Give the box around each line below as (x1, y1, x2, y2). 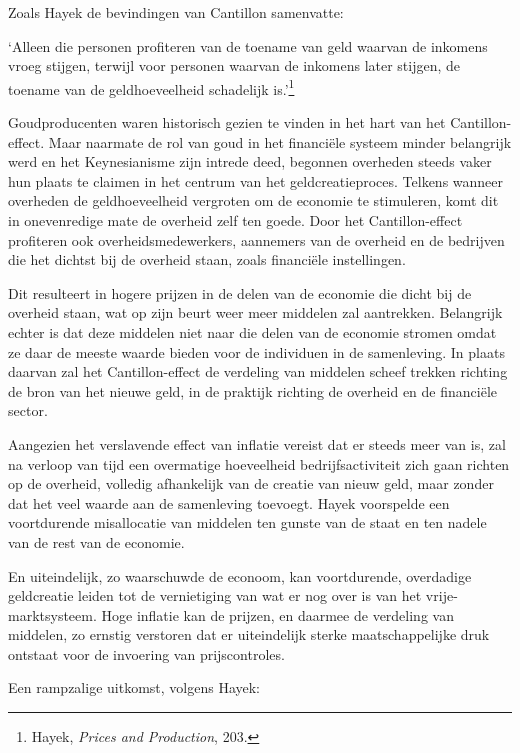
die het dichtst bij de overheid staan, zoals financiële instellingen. (8, 249, 406, 270)
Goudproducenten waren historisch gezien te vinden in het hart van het (8, 112, 446, 133)
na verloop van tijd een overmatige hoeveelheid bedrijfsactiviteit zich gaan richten (8, 453, 510, 474)
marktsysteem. (8, 604, 97, 625)
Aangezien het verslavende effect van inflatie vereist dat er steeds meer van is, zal (8, 433, 506, 454)
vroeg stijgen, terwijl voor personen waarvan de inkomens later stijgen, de (8, 55, 461, 76)
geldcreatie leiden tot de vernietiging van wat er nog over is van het (8, 585, 422, 606)
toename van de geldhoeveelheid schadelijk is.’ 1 (8, 75, 295, 99)
